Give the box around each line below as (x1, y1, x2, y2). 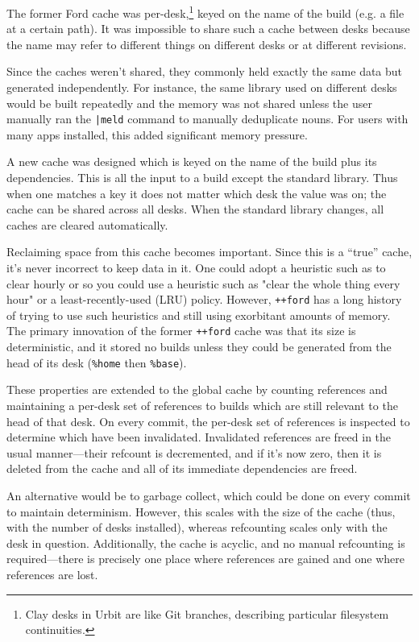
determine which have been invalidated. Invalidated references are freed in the (6, 429, 392, 445)
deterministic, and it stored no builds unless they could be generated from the (6, 338, 392, 355)
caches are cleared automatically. (6, 216, 168, 233)
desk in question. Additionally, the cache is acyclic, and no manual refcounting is (6, 534, 405, 551)
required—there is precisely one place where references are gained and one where (6, 550, 405, 567)
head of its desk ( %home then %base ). (6, 354, 187, 371)
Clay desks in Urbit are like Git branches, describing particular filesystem (25, 605, 389, 622)
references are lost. (6, 565, 98, 582)
